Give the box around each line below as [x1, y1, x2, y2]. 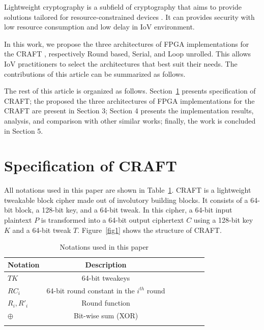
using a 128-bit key [193, 215, 253, 225]
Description [85, 259, 127, 269]
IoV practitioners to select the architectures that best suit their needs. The [4, 58, 238, 69]
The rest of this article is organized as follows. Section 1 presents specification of [4, 85, 256, 96]
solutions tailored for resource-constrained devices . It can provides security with [4, 11, 255, 22]
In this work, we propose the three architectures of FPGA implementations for [4, 38, 249, 49]
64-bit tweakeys [81, 272, 130, 283]
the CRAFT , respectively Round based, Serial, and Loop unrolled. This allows [4, 48, 251, 59]
